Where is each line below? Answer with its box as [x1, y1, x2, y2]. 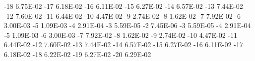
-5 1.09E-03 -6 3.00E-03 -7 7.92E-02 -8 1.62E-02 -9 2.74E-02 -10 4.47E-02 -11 [4, 30, 238, 40]
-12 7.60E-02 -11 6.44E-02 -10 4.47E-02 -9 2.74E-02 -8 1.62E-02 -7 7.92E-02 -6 [4, 10, 241, 21]
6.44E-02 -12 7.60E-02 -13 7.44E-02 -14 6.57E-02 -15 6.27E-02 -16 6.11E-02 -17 [4, 39, 243, 50]
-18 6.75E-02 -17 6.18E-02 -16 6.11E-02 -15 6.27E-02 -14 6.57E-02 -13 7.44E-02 [4, 1, 243, 11]
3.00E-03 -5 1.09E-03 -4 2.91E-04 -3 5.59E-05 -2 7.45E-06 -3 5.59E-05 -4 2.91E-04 [4, 20, 251, 30]
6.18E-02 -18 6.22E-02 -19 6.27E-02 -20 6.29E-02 [4, 49, 151, 59]
